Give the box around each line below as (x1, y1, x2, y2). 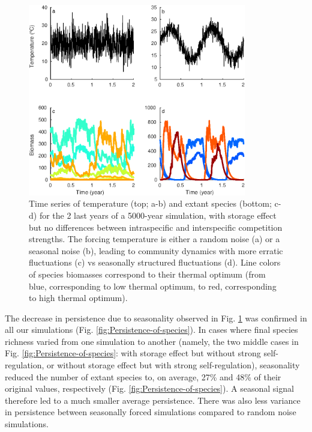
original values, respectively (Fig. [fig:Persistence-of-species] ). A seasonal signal (5, 382, 294, 395)
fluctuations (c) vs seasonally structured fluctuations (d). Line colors (29, 256, 281, 269)
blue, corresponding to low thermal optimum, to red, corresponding (29, 279, 277, 292)
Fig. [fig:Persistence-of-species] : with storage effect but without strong (5, 347, 261, 359)
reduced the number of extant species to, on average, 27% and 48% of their (5, 370, 281, 383)
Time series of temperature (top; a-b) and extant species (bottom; (29, 197, 272, 210)
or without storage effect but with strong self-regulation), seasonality (47, 359, 300, 371)
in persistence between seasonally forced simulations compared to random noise (5, 406, 296, 418)
